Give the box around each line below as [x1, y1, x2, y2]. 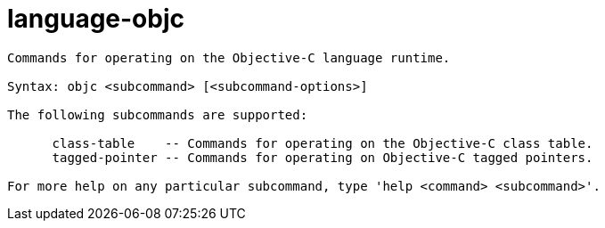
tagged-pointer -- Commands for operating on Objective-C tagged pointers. [52, 150, 593, 165]
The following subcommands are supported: [7, 107, 308, 122]
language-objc [7, 4, 185, 34]
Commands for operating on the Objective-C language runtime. [7, 50, 451, 65]
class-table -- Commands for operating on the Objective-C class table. [52, 135, 593, 151]
